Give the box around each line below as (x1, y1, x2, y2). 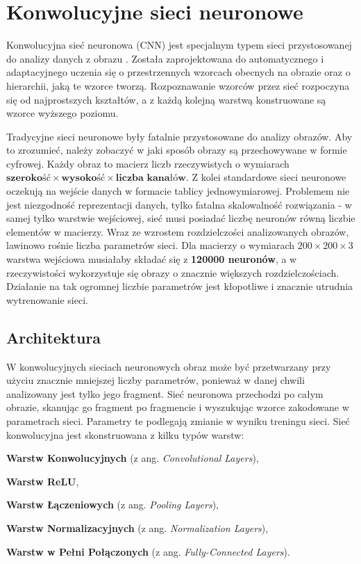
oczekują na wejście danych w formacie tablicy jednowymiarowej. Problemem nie (6, 184, 350, 198)
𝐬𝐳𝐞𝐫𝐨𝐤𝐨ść (6, 173, 51, 184)
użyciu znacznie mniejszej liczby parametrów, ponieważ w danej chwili (6, 373, 305, 387)
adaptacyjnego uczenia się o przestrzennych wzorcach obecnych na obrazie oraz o (6, 65, 351, 79)
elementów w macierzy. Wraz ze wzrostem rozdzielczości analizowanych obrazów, (6, 224, 349, 239)
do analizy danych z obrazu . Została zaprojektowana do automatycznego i (6, 51, 324, 65)
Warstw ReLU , (6, 474, 79, 488)
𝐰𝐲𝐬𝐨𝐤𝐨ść (61, 173, 106, 184)
